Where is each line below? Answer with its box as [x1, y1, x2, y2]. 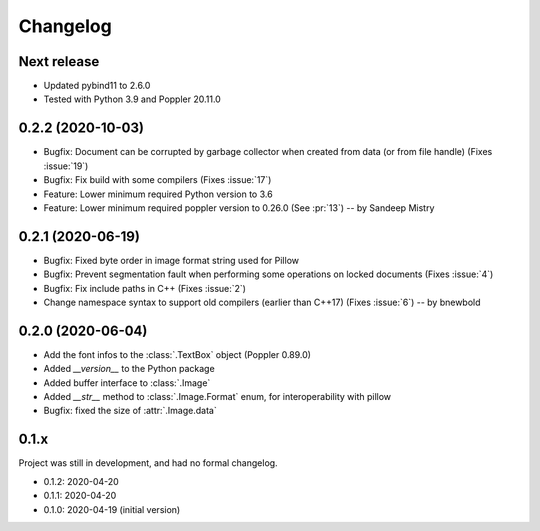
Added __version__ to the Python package [43, 363, 215, 375]
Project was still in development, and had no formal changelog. [18, 457, 279, 469]
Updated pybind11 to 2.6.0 [43, 80, 151, 92]
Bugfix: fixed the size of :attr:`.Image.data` [43, 405, 217, 417]
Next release [18, 53, 100, 70]
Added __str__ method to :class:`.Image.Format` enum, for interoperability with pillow [43, 391, 392, 403]
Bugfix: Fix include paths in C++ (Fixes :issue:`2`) [43, 282, 247, 294]
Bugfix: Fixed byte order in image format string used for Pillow [43, 254, 300, 266]
